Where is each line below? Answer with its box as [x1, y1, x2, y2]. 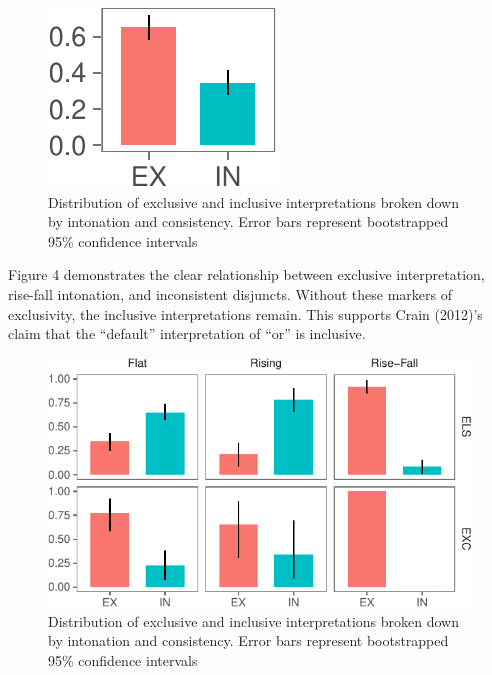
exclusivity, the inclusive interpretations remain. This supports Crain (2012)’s [8, 303, 483, 324]
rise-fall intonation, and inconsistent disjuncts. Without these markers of [8, 283, 453, 304]
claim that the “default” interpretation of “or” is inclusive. [8, 323, 366, 344]
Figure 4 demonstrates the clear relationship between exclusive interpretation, [8, 264, 485, 285]
